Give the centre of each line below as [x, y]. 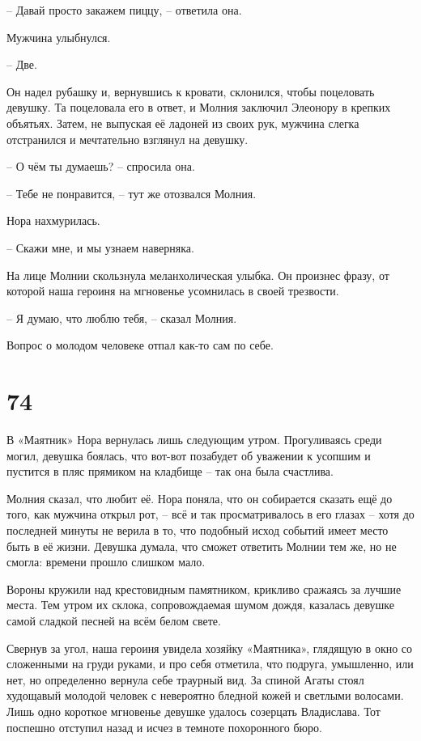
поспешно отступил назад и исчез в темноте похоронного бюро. [164, 727]
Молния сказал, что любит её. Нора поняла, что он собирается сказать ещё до [200, 498]
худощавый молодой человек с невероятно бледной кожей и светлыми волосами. [205, 695]
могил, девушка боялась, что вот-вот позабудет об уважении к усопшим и [189, 455]
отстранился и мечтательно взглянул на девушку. [128, 139]
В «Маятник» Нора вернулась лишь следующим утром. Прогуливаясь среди [194, 440]
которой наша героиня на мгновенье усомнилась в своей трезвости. [173, 291]
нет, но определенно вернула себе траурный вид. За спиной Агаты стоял [185, 679]
